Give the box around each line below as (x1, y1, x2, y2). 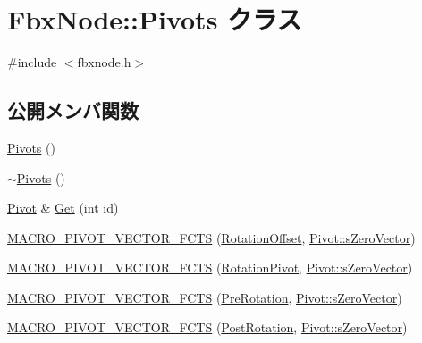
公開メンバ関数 (7, 96, 139, 124)
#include (7, 53, 57, 71)
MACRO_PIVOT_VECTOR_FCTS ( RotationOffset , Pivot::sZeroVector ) (7, 228, 416, 247)
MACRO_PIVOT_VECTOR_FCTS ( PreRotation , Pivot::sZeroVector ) (7, 288, 402, 306)
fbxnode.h (77, 53, 131, 71)
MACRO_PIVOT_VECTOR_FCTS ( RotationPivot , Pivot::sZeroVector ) (7, 258, 413, 277)
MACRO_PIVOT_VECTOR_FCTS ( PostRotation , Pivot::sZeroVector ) (7, 318, 408, 337)
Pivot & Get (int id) (7, 198, 119, 217)
